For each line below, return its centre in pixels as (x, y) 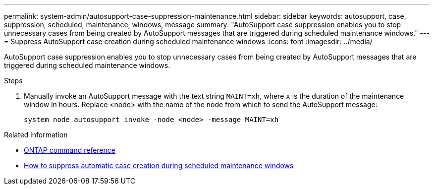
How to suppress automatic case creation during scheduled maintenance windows (159, 165)
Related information (36, 135)
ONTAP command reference (70, 150)
